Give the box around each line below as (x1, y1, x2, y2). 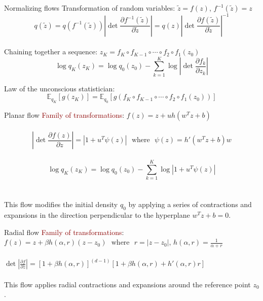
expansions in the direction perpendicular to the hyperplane (4, 210, 190, 220)
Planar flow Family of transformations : (4, 109, 125, 120)
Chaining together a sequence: (4, 46, 98, 57)
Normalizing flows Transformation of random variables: (4, 3, 175, 13)
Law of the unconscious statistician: (4, 83, 115, 93)
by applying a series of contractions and (128, 199, 252, 210)
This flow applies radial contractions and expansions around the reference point (4, 279, 251, 289)
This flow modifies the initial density (4, 199, 118, 210)
